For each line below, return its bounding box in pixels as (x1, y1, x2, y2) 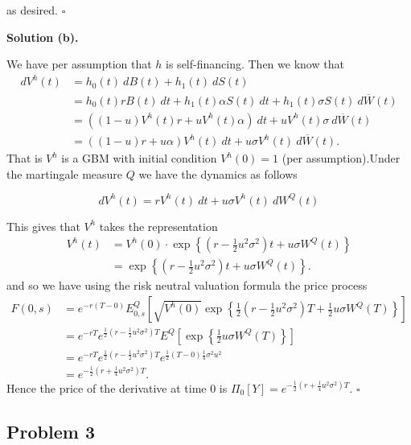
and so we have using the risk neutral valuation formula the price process (6, 277, 368, 294)
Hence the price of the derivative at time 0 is (6, 379, 228, 396)
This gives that (6, 217, 80, 234)
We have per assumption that (6, 56, 152, 72)
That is (6, 150, 43, 167)
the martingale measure (6, 165, 123, 182)
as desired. (6, 2, 58, 18)
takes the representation (99, 217, 218, 234)
